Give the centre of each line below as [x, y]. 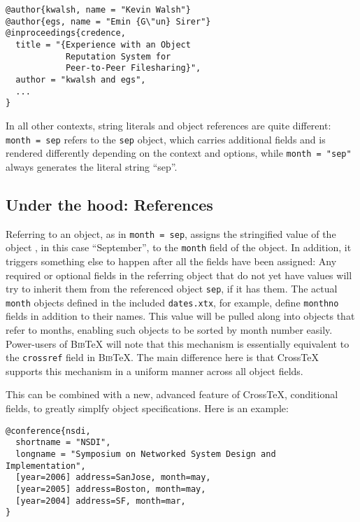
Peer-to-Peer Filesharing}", [133, 68]
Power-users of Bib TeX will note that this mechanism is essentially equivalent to [178, 343]
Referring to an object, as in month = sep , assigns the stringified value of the [171, 233]
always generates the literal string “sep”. [92, 166]
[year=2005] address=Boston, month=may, [111, 489]
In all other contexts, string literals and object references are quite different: [168, 125]
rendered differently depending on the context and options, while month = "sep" [179, 153]
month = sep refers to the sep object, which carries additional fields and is [166, 139]
